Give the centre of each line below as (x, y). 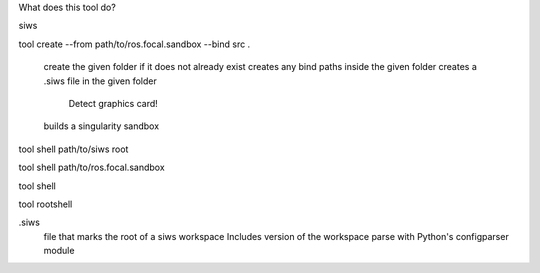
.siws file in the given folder (100, 81)
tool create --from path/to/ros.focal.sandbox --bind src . (134, 44)
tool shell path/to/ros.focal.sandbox (91, 167)
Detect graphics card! (113, 103)
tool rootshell (45, 204)
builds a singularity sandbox (101, 126)
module (59, 251)
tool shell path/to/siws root (73, 149)
